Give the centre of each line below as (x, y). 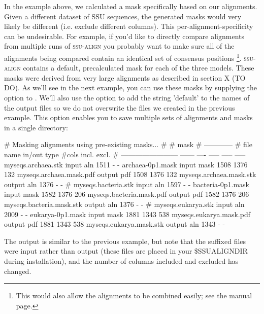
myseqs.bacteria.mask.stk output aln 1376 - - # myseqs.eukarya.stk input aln (124, 204)
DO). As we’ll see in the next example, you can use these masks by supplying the (131, 88)
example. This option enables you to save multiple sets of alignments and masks (128, 117)
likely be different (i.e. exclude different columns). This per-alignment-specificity (129, 26)
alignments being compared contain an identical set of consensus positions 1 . (123, 57)
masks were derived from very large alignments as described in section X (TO (125, 77)
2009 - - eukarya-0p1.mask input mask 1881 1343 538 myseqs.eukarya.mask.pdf (127, 214)
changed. (18, 271)
